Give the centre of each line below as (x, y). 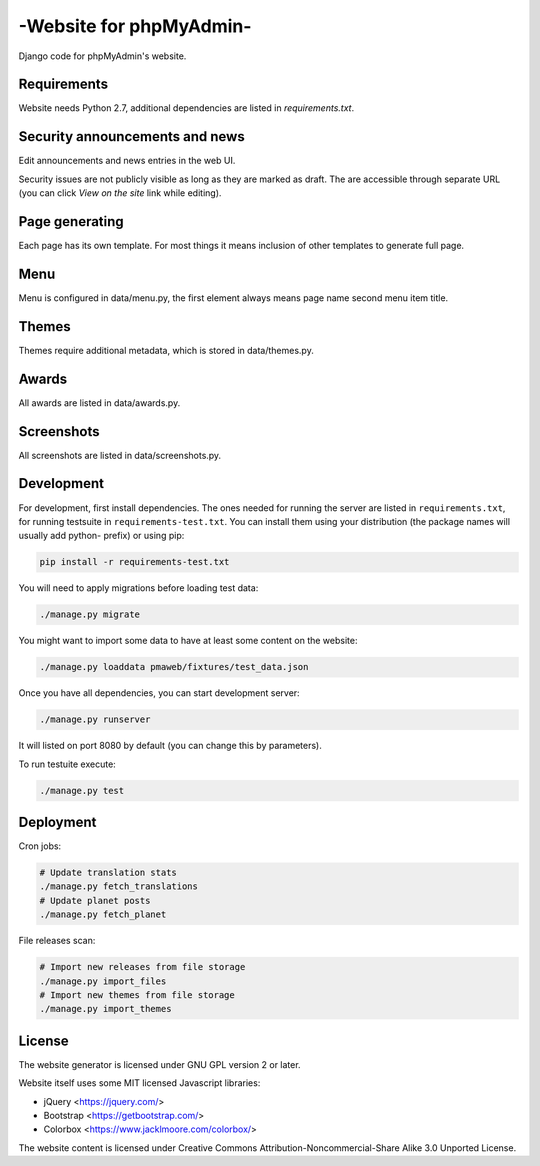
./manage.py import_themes (105, 1009)
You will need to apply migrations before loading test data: (138, 588)
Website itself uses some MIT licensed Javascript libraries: (139, 1083)
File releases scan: (57, 941)
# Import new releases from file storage (142, 967)
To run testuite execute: (67, 764)
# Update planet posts (95, 900)
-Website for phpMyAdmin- (135, 26)
